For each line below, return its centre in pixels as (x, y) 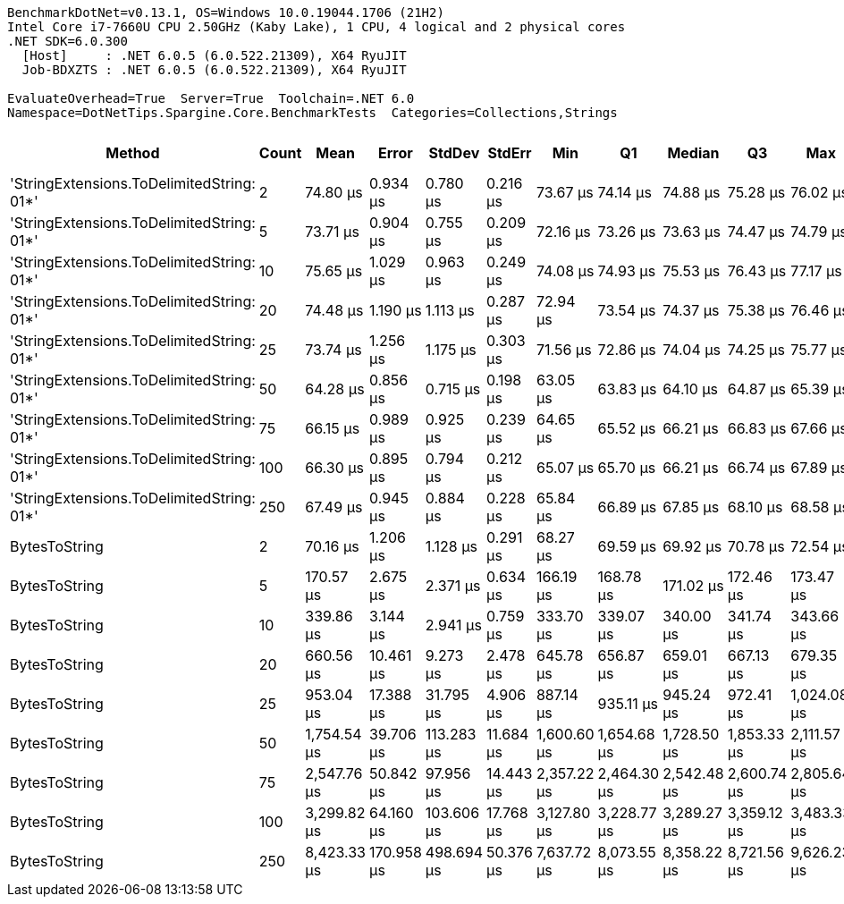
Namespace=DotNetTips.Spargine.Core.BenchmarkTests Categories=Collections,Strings (312, 113)
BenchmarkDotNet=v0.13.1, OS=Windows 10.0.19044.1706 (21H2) (226, 13)
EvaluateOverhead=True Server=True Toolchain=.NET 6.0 (211, 98)
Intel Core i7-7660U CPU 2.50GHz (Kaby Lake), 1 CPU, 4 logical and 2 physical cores (316, 27)
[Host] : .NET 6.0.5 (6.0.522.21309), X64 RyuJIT (214, 55)
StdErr (510, 153)
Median (693, 153)
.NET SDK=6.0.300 (68, 41)
